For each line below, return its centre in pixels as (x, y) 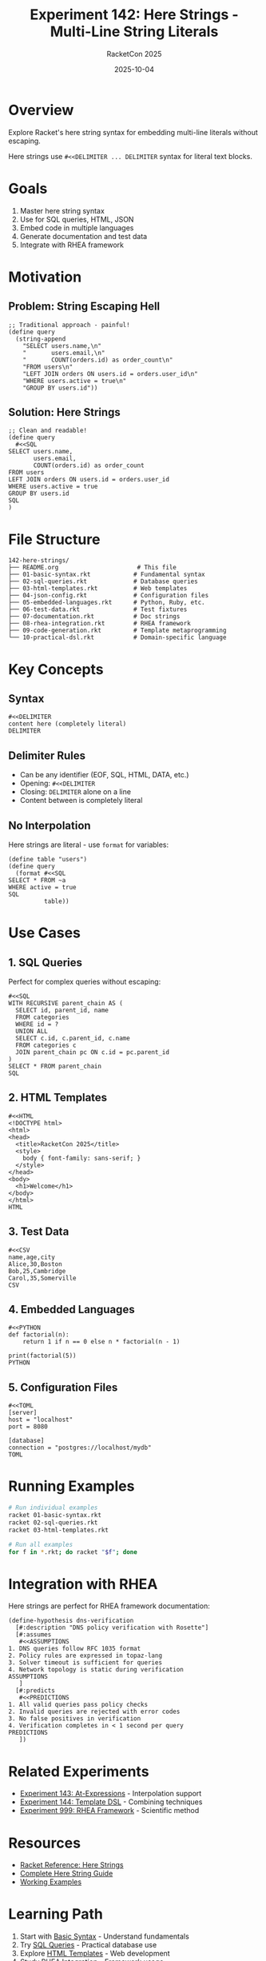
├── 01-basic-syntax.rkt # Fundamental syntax (107, 575)
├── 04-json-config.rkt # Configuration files (109, 596)
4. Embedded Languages (71, 1310)
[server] (23, 1413)
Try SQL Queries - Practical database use (88, 1945)
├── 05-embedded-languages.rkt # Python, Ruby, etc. (107, 603)
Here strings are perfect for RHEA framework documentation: (109, 1606)
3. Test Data (39, 1232)
